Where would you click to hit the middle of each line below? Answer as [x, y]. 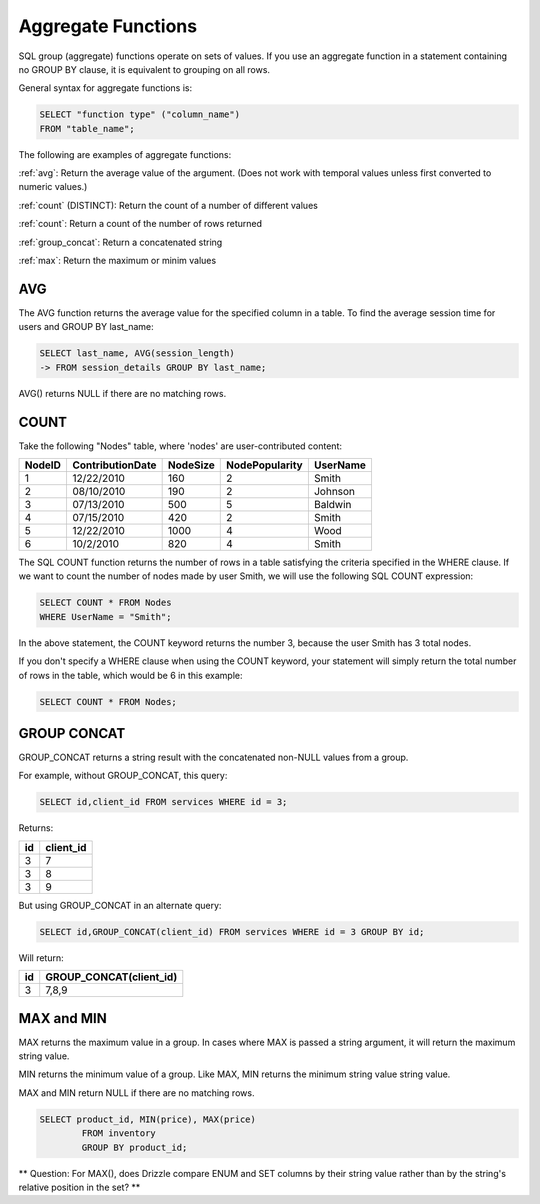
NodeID [43, 465]
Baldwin [332, 504]
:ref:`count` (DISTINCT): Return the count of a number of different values [168, 205]
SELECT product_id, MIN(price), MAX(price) [148, 1119]
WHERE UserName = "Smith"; [105, 616]
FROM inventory [119, 1133]
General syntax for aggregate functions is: [105, 88]
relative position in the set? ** [79, 1187]
